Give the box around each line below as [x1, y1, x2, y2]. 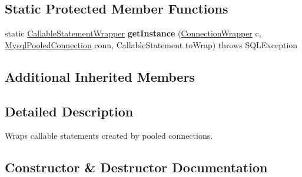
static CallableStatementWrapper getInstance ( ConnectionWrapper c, [5, 27, 261, 39]
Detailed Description [5, 102, 134, 120]
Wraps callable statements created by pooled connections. [5, 129, 213, 142]
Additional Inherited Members [5, 67, 195, 85]
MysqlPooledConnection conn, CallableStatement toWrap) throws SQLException [5, 38, 298, 51]
